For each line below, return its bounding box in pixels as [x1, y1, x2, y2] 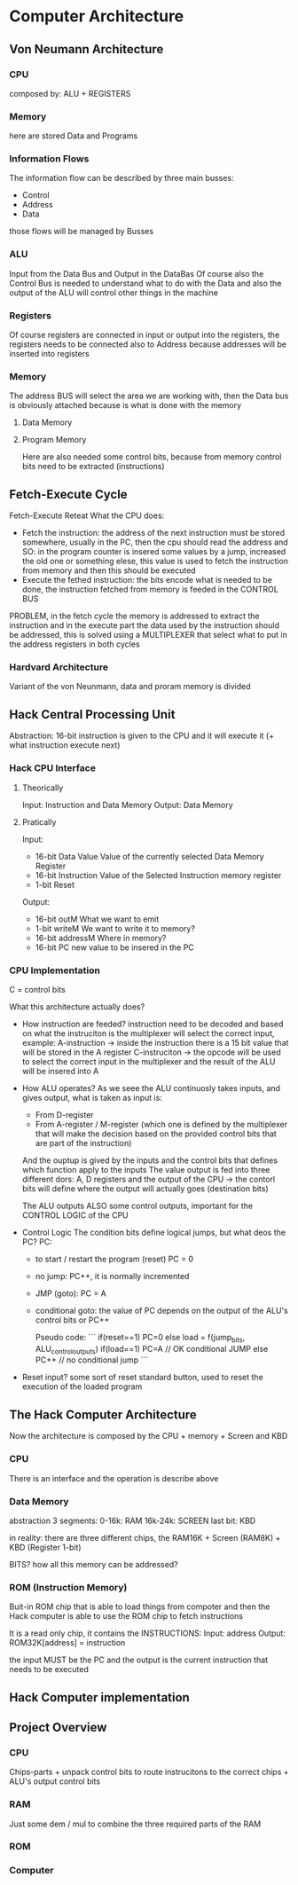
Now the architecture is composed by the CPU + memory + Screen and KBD [9, 1431, 288, 1441]
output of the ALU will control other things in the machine [9, 287, 219, 298]
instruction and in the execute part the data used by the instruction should [9, 620, 279, 631]
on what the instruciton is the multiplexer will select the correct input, [21, 1027, 275, 1039]
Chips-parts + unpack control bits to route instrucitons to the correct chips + [9, 1767, 289, 1778]
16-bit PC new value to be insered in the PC [35, 942, 195, 953]
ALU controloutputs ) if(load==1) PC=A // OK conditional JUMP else [35, 1343, 269, 1356]
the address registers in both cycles [9, 639, 140, 649]
